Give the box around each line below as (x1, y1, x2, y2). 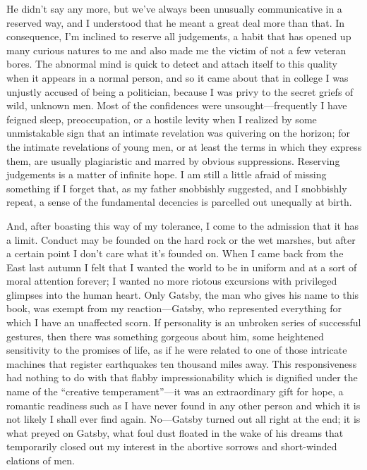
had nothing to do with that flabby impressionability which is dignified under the (6, 370, 358, 385)
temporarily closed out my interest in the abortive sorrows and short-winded (6, 439, 337, 454)
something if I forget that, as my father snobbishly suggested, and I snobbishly (6, 180, 347, 195)
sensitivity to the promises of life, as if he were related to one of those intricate (6, 342, 347, 357)
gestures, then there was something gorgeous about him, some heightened (6, 328, 324, 343)
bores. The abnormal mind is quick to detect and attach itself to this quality (6, 56, 337, 71)
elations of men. (6, 453, 75, 467)
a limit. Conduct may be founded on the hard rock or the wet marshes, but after (6, 232, 356, 247)
